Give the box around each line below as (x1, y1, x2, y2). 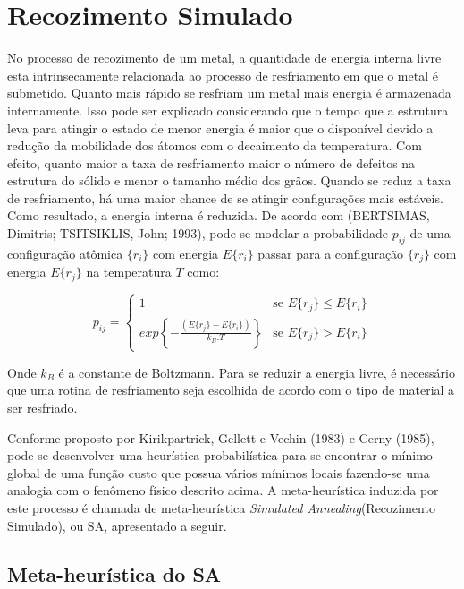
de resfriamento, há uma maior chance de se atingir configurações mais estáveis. (7, 188, 443, 207)
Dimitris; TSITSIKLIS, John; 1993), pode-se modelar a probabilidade (7, 224, 388, 243)
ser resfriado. (7, 397, 78, 416)
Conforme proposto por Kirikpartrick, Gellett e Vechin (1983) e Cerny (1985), (7, 428, 434, 447)
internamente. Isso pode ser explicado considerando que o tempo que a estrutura (7, 100, 449, 119)
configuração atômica (7, 243, 123, 262)
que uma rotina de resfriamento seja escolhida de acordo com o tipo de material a (7, 380, 455, 399)
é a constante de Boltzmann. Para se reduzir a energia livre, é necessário (58, 363, 455, 381)
